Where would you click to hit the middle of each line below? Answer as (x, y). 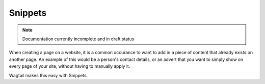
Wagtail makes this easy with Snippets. (49, 75)
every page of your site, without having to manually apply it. (69, 66)
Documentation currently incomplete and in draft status (78, 39)
